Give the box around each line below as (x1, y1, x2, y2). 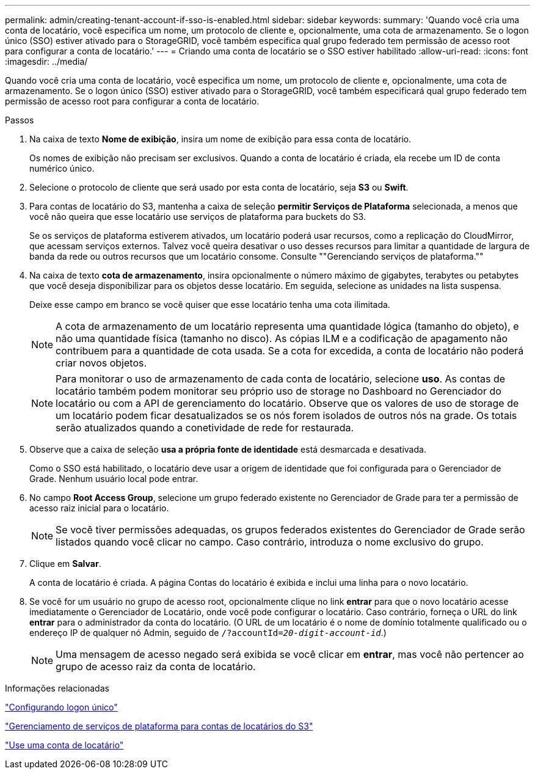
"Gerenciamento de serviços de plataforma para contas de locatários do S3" (5, 721, 313, 731)
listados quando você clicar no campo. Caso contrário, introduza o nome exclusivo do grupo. (56, 536, 484, 548)
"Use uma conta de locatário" (5, 740, 124, 750)
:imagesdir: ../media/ (5, 56, 88, 67)
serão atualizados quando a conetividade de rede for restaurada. (56, 422, 354, 434)
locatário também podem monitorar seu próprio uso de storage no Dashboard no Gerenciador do (56, 385, 501, 397)
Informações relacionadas (5, 683, 109, 693)
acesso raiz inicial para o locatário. (29, 503, 169, 513)
